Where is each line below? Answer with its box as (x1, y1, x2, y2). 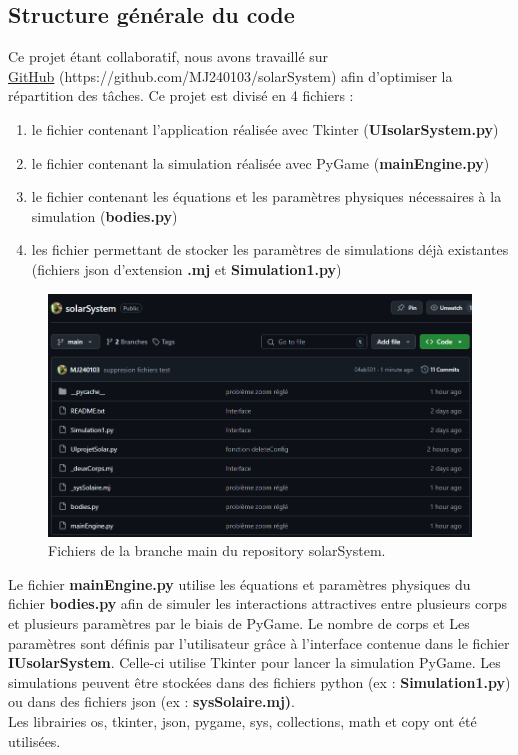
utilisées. (8, 730, 61, 751)
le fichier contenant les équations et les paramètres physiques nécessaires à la (31, 186, 502, 207)
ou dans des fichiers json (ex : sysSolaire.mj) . (8, 691, 295, 712)
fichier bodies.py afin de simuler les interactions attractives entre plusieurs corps (8, 593, 507, 614)
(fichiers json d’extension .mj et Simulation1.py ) (31, 258, 342, 279)
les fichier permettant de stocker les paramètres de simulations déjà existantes (31, 239, 509, 260)
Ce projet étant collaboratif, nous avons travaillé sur (8, 46, 329, 67)
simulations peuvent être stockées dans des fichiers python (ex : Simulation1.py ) (8, 671, 511, 692)
